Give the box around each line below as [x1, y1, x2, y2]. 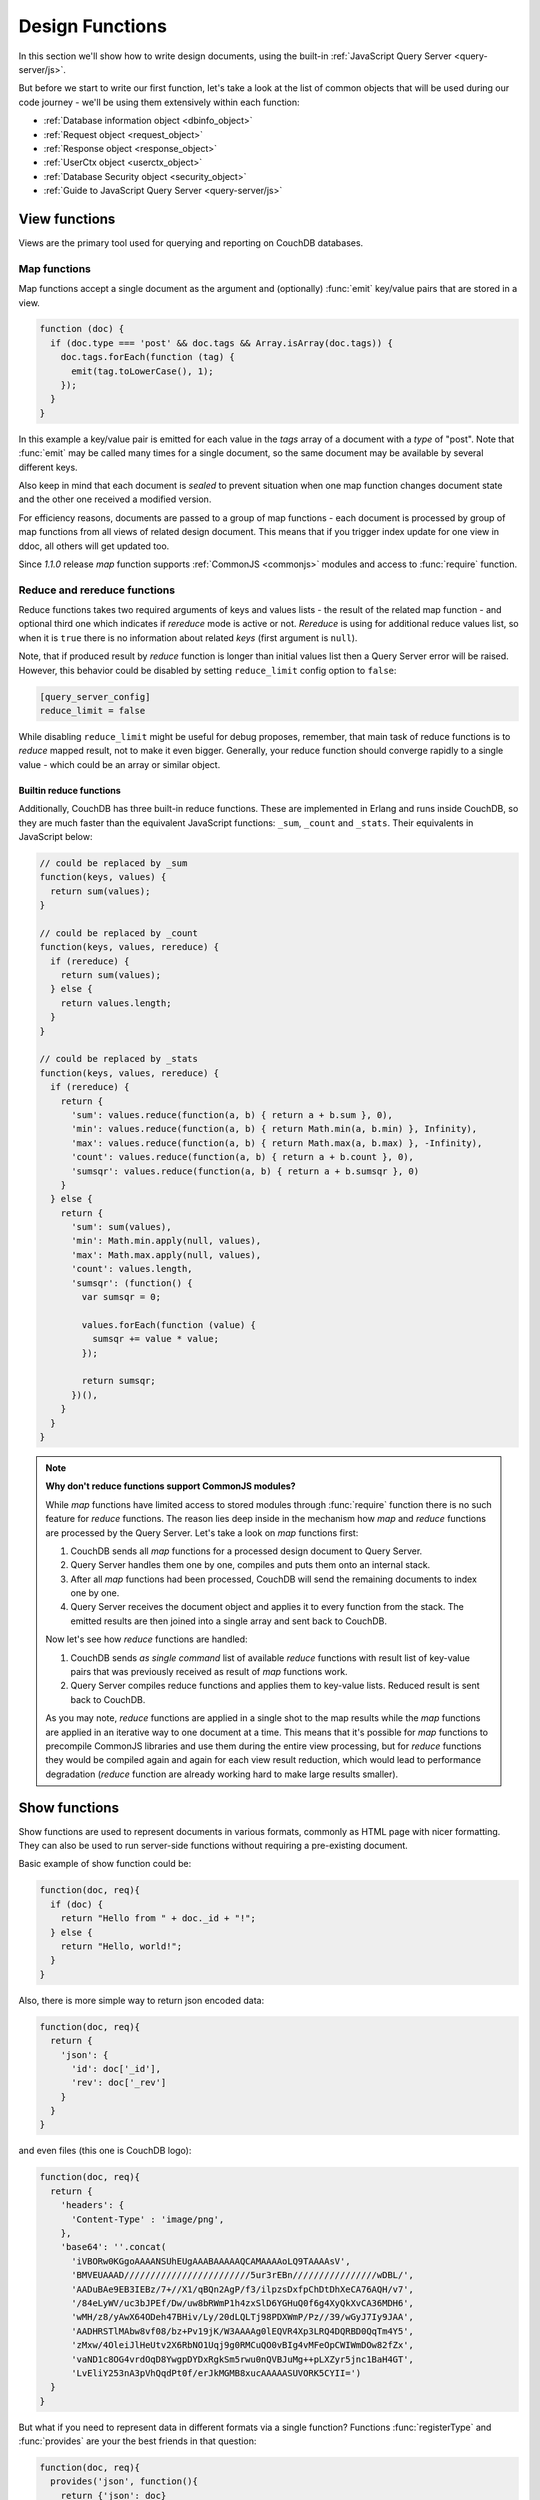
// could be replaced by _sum [39, 857, 188, 869]
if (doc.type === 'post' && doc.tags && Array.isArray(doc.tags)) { [50, 337, 394, 349]
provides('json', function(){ [50, 2476, 199, 2487]
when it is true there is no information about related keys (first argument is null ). [18, 631, 358, 644]
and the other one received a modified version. [18, 493, 212, 505]
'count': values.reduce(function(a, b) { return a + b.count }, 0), [71, 1151, 415, 1163]
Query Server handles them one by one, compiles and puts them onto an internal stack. [70, 1559, 431, 1571]
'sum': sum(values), [71, 1221, 172, 1233]
